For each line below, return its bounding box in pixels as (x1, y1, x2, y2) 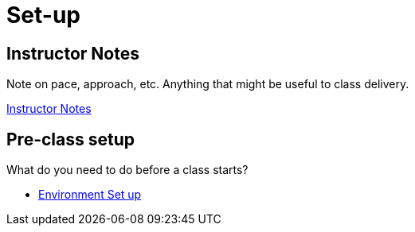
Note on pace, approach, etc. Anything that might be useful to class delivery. (6, 77, 409, 91)
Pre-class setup (6, 129, 135, 149)
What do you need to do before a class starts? (6, 163, 249, 177)
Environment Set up (38, 188, 142, 202)
